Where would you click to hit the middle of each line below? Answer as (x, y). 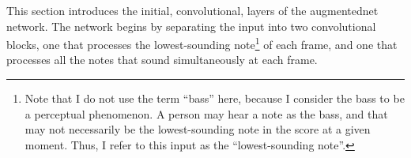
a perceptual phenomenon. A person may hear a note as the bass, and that (206, 113)
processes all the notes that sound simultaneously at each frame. (162, 60)
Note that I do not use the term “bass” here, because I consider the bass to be (215, 98)
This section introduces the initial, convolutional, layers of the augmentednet (192, 10)
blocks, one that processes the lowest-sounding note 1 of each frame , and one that (202, 43)
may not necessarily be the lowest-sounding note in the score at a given (198, 129)
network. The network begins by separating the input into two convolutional (191, 26)
